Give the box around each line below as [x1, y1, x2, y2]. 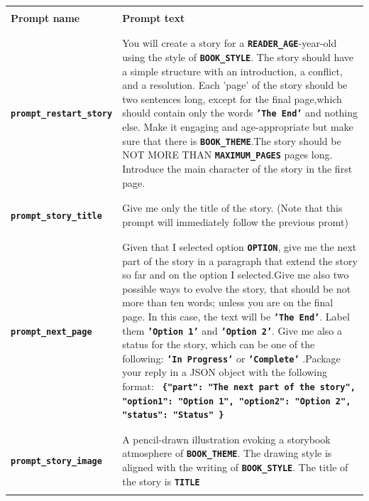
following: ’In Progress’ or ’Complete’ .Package [122, 350, 341, 365]
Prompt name [11, 11, 80, 25]
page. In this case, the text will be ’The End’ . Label [122, 308, 350, 323]
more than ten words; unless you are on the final [122, 295, 334, 310]
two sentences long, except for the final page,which [122, 91, 342, 106]
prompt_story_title [11, 210, 102, 221]
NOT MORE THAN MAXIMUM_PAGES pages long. [122, 147, 333, 162]
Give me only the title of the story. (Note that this [122, 200, 343, 215]
